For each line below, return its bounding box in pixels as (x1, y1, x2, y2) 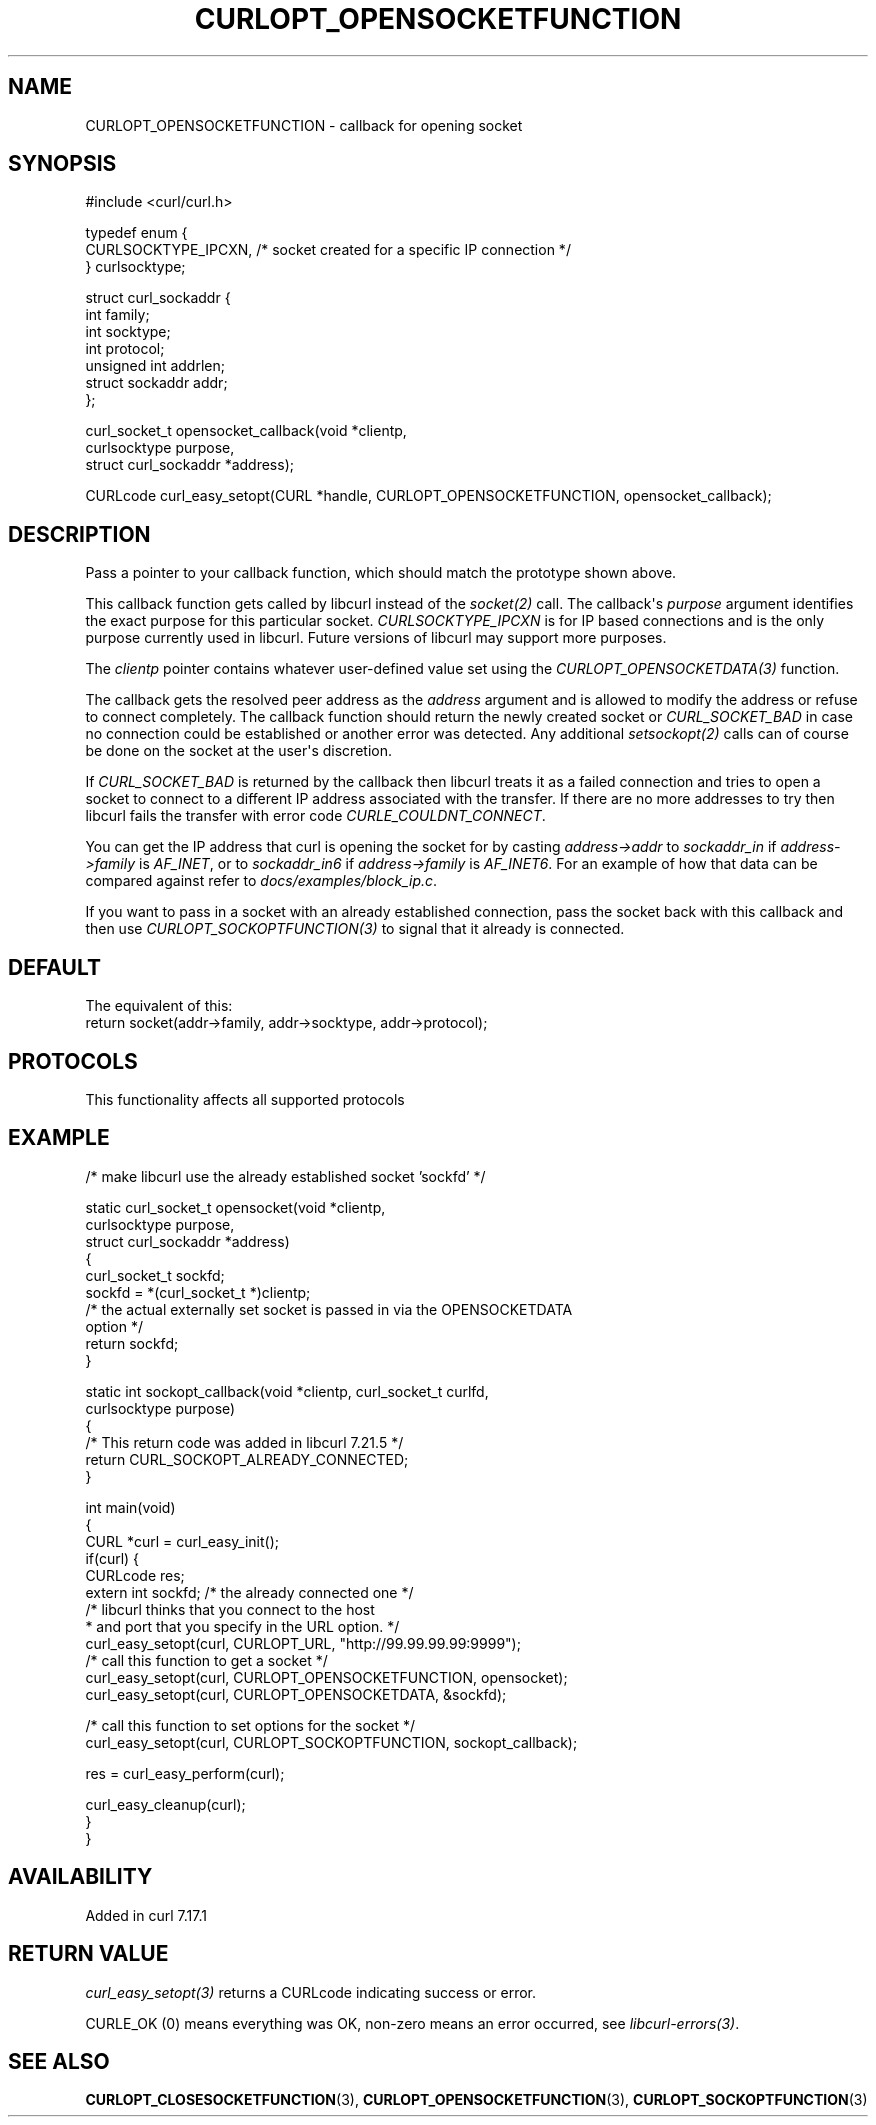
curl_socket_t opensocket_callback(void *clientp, (85, 422, 407, 440)
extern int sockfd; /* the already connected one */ (85, 1583, 414, 1601)
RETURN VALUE (8, 1941, 169, 1967)
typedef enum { (85, 224, 188, 242)
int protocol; (85, 340, 165, 358)
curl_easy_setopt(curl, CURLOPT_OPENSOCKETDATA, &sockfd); (85, 1685, 507, 1703)
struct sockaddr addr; (85, 374, 228, 392)
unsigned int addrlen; (85, 357, 225, 375)
